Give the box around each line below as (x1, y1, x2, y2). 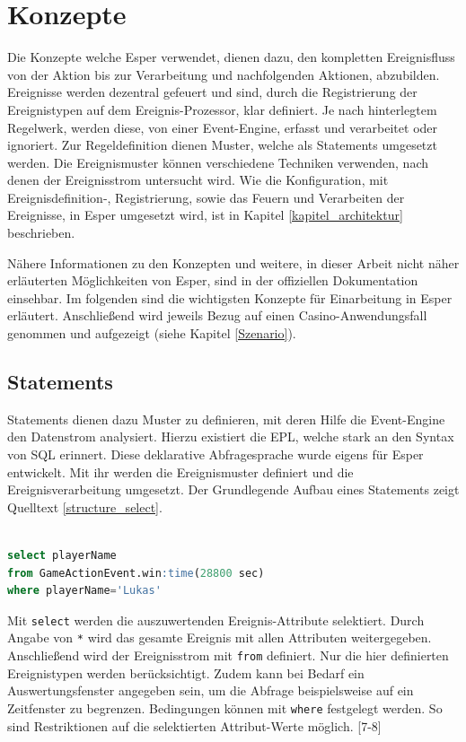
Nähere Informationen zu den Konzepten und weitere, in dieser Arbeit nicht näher (7, 253, 460, 272)
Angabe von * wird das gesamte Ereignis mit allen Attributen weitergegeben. (7, 628, 432, 647)
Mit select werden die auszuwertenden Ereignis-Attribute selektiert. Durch (7, 610, 425, 629)
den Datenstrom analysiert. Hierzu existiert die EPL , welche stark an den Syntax (7, 427, 454, 446)
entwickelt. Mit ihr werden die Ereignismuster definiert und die (7, 462, 354, 481)
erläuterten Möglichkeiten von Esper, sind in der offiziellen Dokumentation (7, 271, 418, 290)
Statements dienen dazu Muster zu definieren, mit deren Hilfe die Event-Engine (7, 409, 445, 428)
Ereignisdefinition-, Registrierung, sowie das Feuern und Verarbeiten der (7, 188, 405, 206)
